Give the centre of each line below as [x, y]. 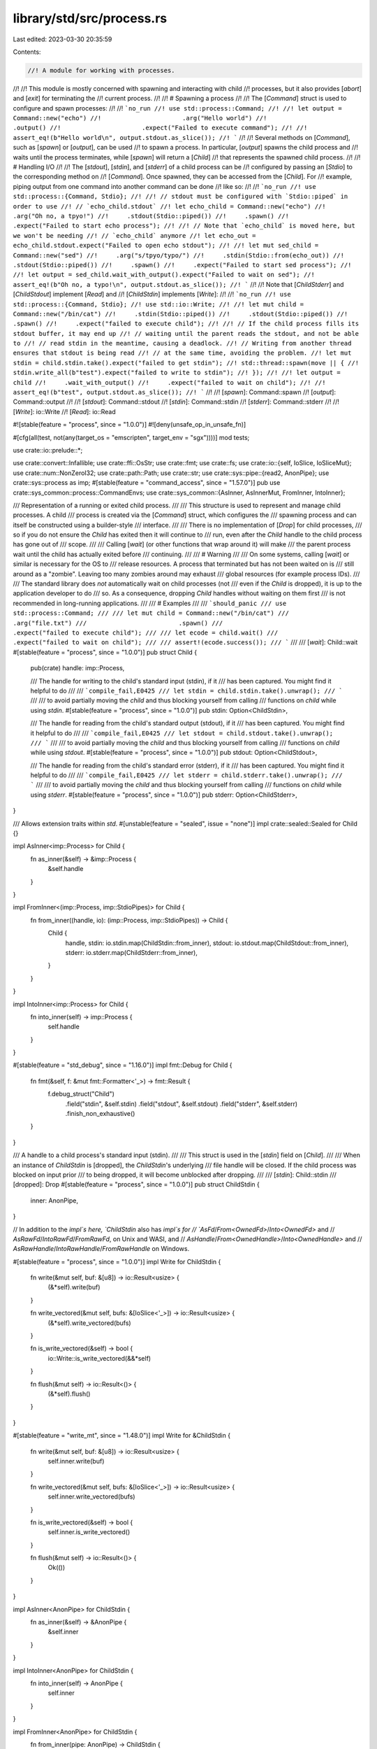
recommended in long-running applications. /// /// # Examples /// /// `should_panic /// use [150, 603]
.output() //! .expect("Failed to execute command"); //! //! [160, 128]
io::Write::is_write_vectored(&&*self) [99, 1358]
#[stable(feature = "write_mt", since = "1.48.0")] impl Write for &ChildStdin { [121, 1436]
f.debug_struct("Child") [81, 1094]
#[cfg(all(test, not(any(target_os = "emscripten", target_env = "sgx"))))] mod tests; [131, 437]
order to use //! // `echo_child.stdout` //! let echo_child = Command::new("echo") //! [169, 206]
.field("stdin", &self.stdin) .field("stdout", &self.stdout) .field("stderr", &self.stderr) [182, 1104]
